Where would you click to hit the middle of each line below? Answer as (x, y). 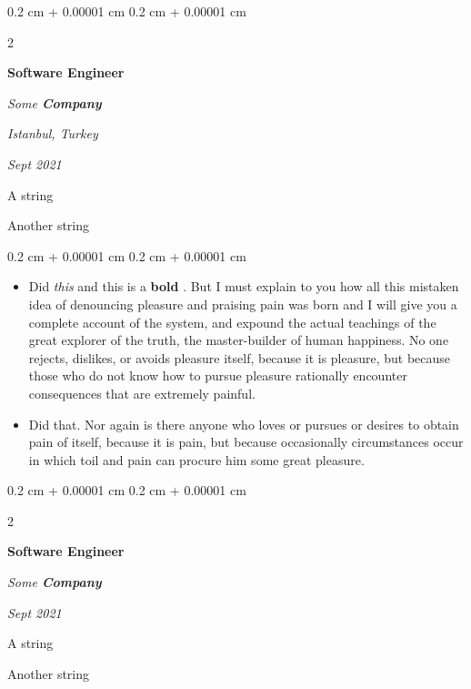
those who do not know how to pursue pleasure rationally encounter (218, 375)
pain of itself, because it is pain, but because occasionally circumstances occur (246, 442)
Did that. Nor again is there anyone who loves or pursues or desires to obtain (244, 424)
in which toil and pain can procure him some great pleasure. (196, 459)
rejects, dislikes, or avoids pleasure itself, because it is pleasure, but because (240, 357)
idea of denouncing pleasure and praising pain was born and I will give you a (243, 304)
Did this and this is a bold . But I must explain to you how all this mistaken (244, 286)
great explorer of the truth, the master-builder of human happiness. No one (239, 340)
